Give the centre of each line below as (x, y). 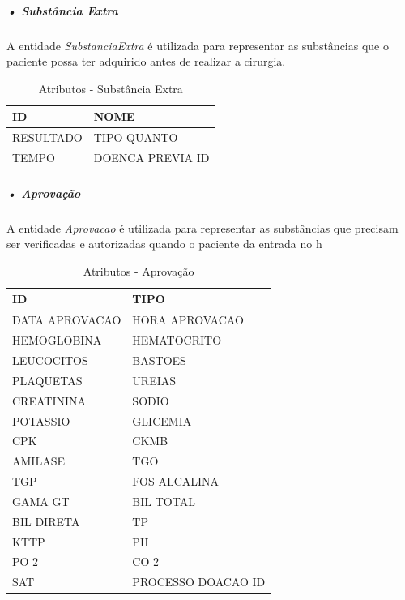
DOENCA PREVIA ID (151, 158)
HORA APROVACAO (188, 320)
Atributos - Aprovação (139, 270)
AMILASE (38, 461)
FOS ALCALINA (176, 481)
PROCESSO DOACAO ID (199, 582)
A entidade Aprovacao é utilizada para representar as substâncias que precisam (202, 227)
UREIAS (154, 380)
